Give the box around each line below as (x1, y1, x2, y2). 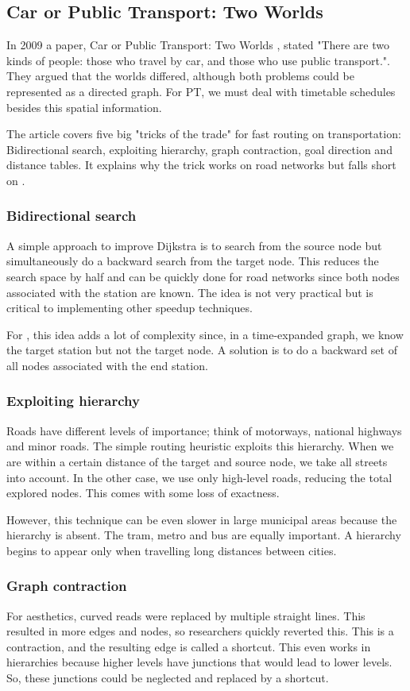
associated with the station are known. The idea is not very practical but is (6, 284, 373, 300)
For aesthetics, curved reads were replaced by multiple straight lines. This (6, 607, 366, 623)
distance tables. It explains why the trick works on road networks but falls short (6, 156, 396, 173)
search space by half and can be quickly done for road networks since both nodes (6, 268, 400, 284)
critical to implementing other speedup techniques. (6, 299, 253, 316)
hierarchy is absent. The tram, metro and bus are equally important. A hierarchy (6, 527, 401, 543)
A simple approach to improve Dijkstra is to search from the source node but (6, 237, 382, 253)
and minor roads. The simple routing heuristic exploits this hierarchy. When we (6, 438, 394, 454)
